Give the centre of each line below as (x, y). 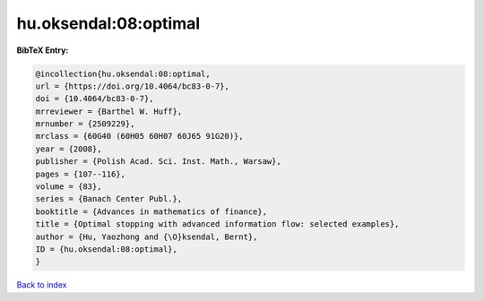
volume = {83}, (69, 187)
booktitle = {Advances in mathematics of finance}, (151, 211)
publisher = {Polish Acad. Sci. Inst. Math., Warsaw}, (158, 162)
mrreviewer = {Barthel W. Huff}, (109, 111)
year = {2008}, (69, 149)
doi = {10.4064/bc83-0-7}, (95, 99)
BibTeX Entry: (43, 50)
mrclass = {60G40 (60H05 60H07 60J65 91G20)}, (139, 136)
